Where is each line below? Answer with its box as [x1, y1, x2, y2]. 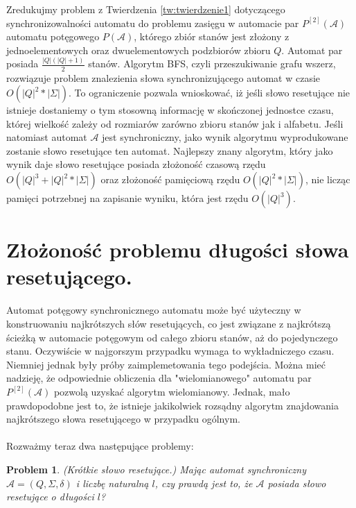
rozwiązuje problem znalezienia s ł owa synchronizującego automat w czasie [6, 70, 321, 85]
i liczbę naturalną [75, 475, 149, 490]
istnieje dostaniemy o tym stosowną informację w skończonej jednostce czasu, [6, 103, 334, 117]
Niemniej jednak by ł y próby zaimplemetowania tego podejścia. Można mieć [6, 357, 326, 371]
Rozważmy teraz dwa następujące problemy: [6, 439, 194, 453]
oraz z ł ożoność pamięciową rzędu [100, 172, 240, 187]
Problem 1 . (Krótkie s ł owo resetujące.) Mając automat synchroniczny [6, 462, 306, 476]
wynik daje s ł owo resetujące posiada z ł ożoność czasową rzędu [6, 157, 266, 171]
